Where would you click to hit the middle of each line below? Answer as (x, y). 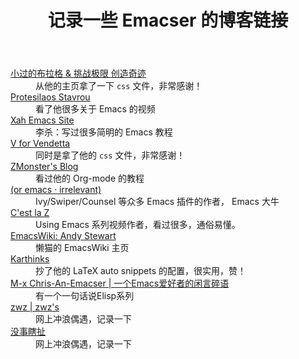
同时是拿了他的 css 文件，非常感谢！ (110, 155)
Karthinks (30, 259)
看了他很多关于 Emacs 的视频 (95, 109)
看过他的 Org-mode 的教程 (90, 178)
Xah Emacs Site (42, 120)
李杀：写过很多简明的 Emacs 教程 (104, 132)
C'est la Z (30, 213)
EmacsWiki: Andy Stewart (63, 236)
